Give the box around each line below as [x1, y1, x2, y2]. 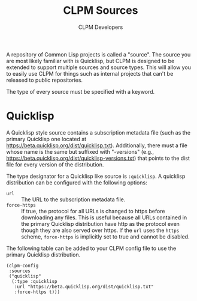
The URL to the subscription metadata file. [21, 196, 126, 203]
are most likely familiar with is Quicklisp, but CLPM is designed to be [6, 57, 175, 64]
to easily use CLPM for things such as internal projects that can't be [6, 70, 174, 77]
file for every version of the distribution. [6, 160, 104, 168]
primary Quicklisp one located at [6, 135, 87, 142]
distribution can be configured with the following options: [6, 178, 148, 186]
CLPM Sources [63, 4, 138, 17]
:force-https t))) [14, 289, 60, 295]
